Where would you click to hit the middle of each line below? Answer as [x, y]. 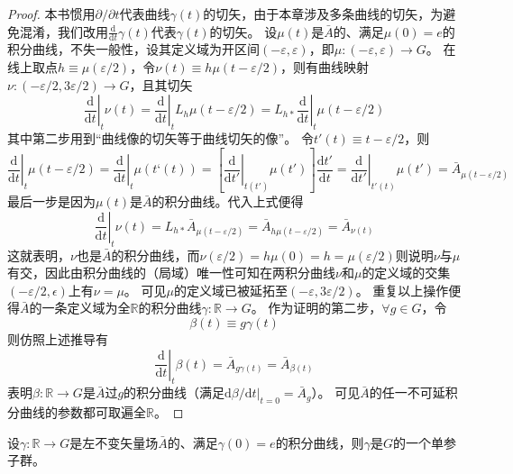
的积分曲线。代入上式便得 [228, 201]
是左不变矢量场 [114, 442]
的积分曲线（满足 [174, 392]
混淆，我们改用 [64, 31]
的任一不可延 [407, 392]
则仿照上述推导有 [58, 339]
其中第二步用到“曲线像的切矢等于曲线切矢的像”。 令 [160, 138]
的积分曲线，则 [320, 442]
